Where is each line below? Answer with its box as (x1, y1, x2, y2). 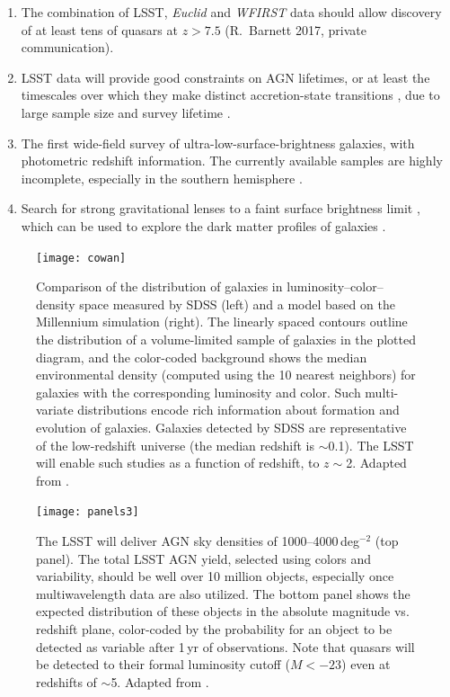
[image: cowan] (36, 251, 127, 264)
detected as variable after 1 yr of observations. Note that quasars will (36, 637, 415, 656)
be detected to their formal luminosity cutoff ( (36, 655, 290, 674)
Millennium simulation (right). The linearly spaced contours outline (36, 312, 408, 331)
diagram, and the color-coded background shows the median (36, 347, 367, 366)
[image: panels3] (36, 505, 139, 519)
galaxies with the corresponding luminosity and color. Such (36, 382, 361, 401)
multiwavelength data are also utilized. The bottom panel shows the (36, 584, 410, 603)
